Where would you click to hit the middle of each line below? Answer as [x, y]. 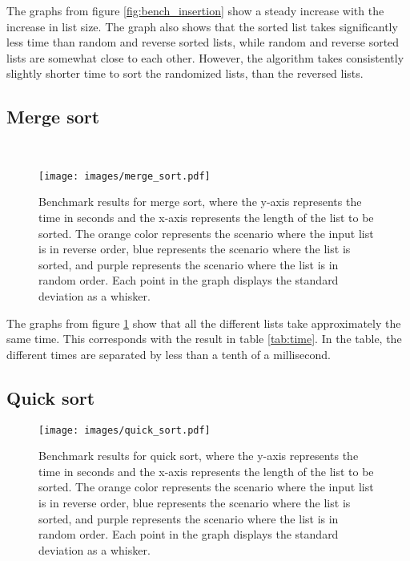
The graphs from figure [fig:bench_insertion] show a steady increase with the [195, 10]
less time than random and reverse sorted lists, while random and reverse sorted [203, 42]
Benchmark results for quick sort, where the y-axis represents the [199, 456]
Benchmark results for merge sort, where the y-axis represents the [200, 202]
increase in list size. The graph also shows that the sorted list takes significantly [202, 26]
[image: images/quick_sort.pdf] [125, 430]
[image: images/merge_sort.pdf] [125, 176]
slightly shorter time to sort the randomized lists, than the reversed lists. [185, 73]
